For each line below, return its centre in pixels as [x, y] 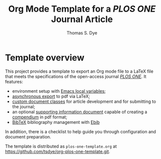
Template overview [45, 58]
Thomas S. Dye [82, 33]
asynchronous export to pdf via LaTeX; [51, 96]
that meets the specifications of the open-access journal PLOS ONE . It [76, 76]
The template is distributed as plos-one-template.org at [61, 146]
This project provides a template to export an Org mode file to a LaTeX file [79, 71]
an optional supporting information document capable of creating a [80, 112]
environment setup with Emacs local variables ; [59, 91]
